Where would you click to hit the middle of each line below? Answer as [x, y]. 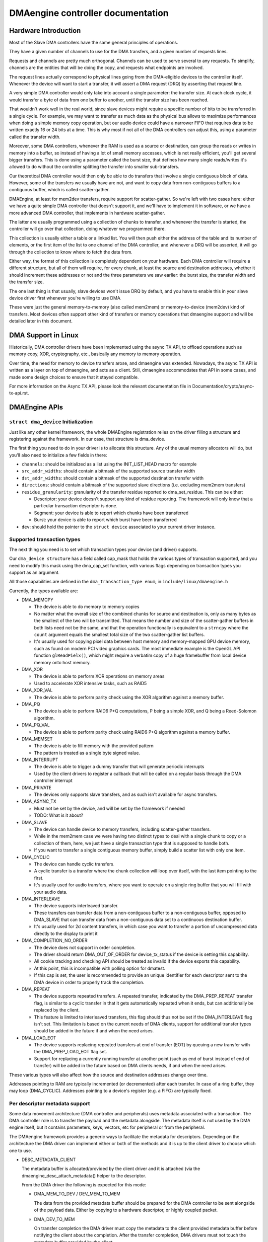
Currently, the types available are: [44, 591]
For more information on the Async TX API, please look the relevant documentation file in [100, 386]
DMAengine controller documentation [89, 13]
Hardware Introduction [45, 31]
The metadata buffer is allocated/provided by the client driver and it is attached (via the [111, 1169]
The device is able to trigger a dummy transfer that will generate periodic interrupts [119, 767]
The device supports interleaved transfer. [76, 906]
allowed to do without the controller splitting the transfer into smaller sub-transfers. [94, 167]
